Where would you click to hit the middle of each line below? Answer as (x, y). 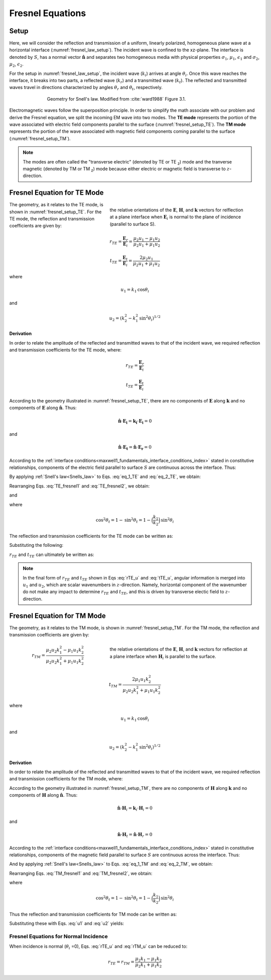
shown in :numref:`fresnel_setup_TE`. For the (55, 212)
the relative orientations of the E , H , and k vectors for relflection (176, 210)
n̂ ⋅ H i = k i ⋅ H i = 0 (135, 809)
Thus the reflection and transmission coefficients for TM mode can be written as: (93, 914)
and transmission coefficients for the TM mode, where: (66, 779)
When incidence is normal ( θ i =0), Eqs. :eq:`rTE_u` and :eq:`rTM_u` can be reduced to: (98, 947)
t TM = (115, 685)
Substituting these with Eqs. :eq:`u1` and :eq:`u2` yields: (67, 923)
